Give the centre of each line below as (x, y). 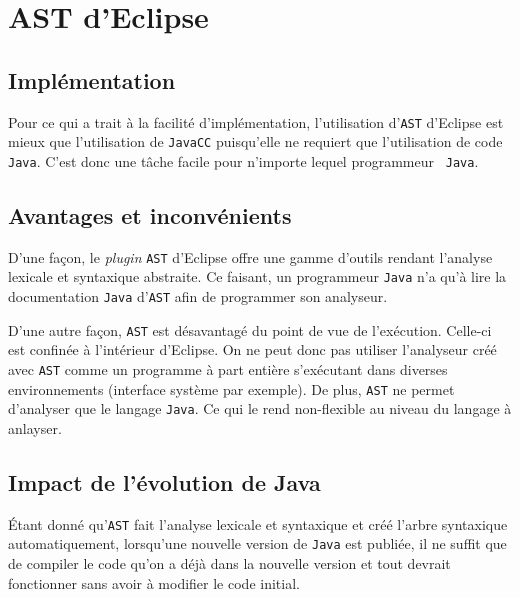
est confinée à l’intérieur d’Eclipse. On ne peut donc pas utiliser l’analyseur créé (252, 349)
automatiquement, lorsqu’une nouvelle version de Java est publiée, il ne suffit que (257, 543)
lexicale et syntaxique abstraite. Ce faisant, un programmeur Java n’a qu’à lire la (257, 276)
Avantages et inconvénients (150, 214)
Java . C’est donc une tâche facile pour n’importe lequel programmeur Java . (243, 160)
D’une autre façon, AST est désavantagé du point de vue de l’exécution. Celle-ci (250, 329)
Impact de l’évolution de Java (164, 481)
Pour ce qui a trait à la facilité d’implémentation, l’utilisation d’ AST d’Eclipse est (256, 121)
